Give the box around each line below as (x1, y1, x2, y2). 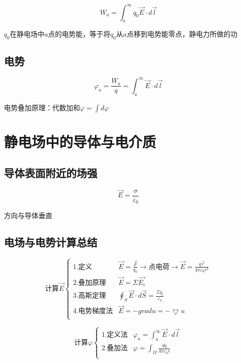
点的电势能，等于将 (48, 29, 111, 39)
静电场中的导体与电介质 (4, 131, 157, 151)
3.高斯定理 (73, 292, 106, 300)
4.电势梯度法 (73, 308, 113, 315)
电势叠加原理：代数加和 (4, 102, 80, 112)
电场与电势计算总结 (4, 234, 97, 250)
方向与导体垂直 (4, 210, 52, 221)
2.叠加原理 (73, 279, 106, 286)
